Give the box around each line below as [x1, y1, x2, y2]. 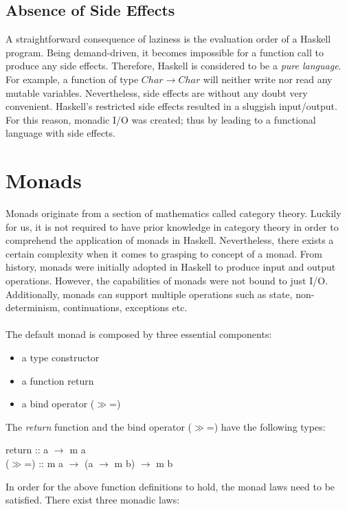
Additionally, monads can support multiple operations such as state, [5, 286, 293, 301]
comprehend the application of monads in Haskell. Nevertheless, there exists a [5, 233, 334, 247]
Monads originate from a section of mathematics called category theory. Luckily [5, 206, 342, 220]
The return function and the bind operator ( [5, 419, 192, 433]
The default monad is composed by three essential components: [5, 327, 272, 341]
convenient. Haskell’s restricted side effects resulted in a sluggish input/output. [5, 99, 337, 113]
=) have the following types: [206, 419, 326, 433]
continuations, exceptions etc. [63, 300, 188, 315]
